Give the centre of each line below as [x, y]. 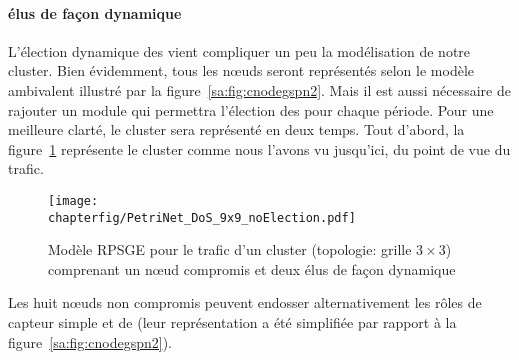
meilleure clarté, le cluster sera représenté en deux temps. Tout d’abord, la [236, 129]
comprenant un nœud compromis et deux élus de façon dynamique [252, 268]
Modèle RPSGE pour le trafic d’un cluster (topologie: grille [230, 249]
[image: [73, 200]
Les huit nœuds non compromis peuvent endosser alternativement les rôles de [245, 302]
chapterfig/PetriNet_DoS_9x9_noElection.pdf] [202, 217]
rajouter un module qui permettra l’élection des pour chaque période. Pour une [251, 109]
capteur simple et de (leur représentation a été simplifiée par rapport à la [232, 322]
